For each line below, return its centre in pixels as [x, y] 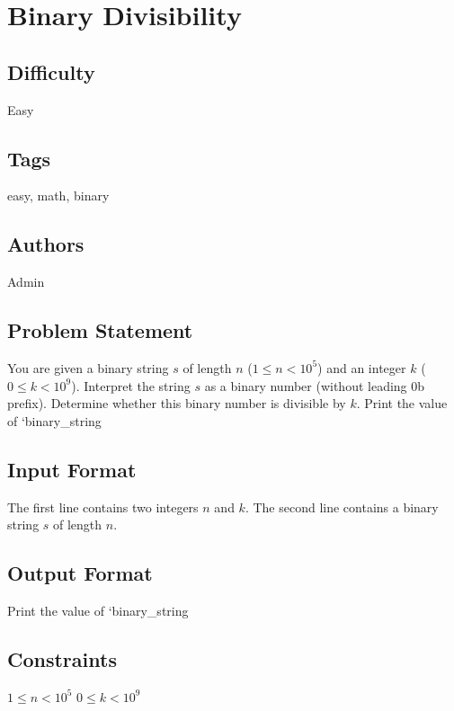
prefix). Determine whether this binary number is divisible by [177, 403]
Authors [46, 244]
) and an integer [362, 367]
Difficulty [51, 71]
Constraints [62, 658]
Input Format [72, 469]
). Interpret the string [131, 385]
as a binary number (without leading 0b [315, 385]
